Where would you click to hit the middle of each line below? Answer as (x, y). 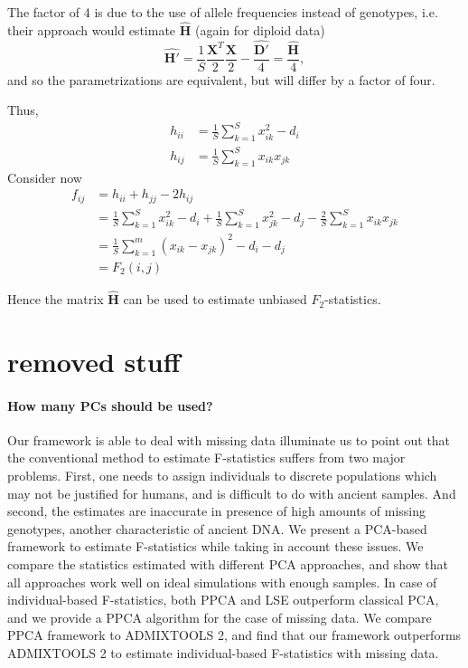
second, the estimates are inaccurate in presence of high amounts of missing (216, 511)
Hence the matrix (56, 299)
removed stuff (94, 361)
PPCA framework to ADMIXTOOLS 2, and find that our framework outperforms (234, 635)
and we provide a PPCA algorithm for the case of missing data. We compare (220, 617)
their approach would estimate (92, 29)
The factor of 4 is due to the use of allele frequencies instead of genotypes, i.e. (223, 12)
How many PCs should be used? (110, 405)
